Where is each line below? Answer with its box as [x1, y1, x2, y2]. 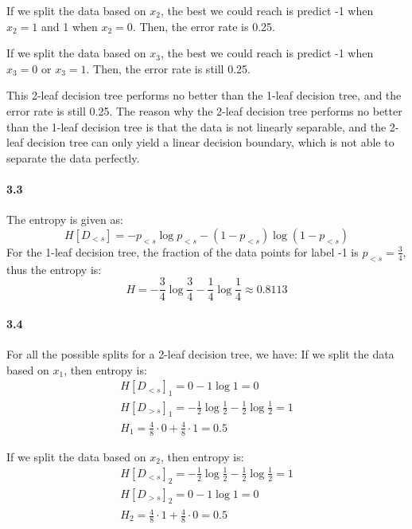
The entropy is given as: [6, 211, 123, 228]
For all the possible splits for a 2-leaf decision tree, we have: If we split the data [6, 345, 395, 362]
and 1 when [41, 18, 98, 34]
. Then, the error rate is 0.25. [132, 18, 275, 34]
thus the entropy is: [6, 261, 102, 277]
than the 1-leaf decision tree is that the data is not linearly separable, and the [6, 118, 387, 135]
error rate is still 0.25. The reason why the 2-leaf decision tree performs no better [6, 102, 402, 119]
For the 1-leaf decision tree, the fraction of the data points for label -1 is [6, 243, 359, 260]
